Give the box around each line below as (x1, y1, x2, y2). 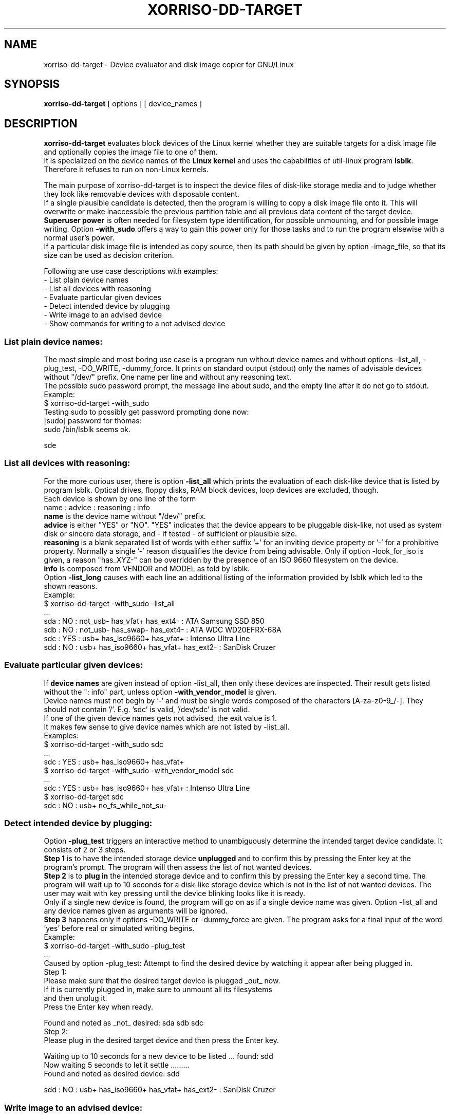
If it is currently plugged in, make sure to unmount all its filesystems (44, 985, 272, 994)
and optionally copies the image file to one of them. (44, 147, 218, 157)
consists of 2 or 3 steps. (44, 845, 126, 854)
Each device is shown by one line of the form (44, 494, 196, 503)
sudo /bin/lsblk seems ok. (44, 425, 131, 434)
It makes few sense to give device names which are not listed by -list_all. (44, 722, 290, 731)
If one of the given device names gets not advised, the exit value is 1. (44, 713, 277, 722)
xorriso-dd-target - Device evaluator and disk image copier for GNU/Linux (44, 60, 294, 69)
